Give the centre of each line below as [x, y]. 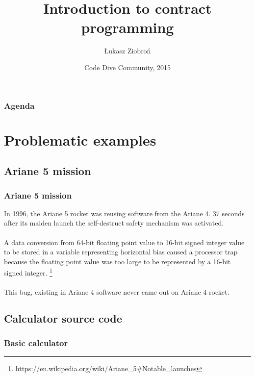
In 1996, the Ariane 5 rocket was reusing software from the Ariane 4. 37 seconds [124, 213]
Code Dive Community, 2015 [127, 67]
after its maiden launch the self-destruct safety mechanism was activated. [114, 223]
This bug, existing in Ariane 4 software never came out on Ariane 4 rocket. [117, 292]
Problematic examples [80, 139]
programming [127, 27]
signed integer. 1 [28, 272]
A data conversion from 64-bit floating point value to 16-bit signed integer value [124, 242]
